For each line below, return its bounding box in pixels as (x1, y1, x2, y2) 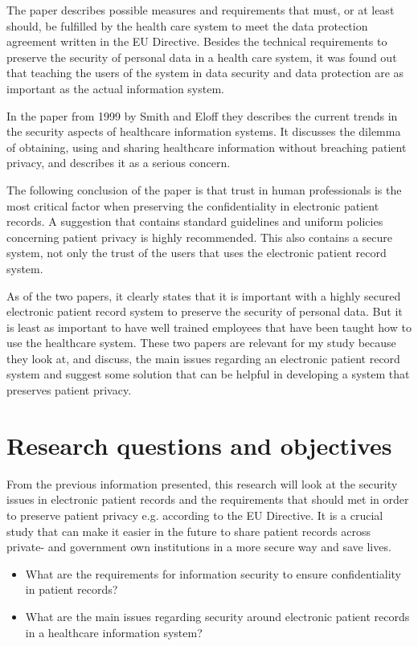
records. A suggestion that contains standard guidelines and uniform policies (6, 213, 383, 230)
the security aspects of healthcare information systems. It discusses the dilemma (6, 123, 401, 140)
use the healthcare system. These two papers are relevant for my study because (6, 334, 396, 351)
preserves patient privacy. (6, 382, 132, 399)
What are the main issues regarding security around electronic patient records (25, 607, 410, 624)
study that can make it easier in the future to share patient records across (6, 522, 371, 539)
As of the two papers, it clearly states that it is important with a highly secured (6, 287, 401, 304)
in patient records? (25, 581, 118, 598)
